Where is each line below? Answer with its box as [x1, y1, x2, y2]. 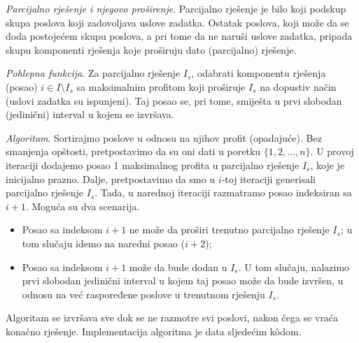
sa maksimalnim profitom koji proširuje [76, 79, 246, 94]
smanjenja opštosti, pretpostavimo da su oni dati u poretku [6, 144, 261, 159]
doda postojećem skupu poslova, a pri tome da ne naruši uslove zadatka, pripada [6, 29, 353, 43]
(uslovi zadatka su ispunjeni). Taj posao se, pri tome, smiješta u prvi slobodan [6, 93, 342, 108]
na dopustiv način [260, 79, 337, 94]
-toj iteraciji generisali [221, 171, 316, 186]
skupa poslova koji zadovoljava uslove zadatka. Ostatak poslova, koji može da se [6, 15, 349, 29]
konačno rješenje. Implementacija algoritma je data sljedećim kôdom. [6, 323, 302, 338]
